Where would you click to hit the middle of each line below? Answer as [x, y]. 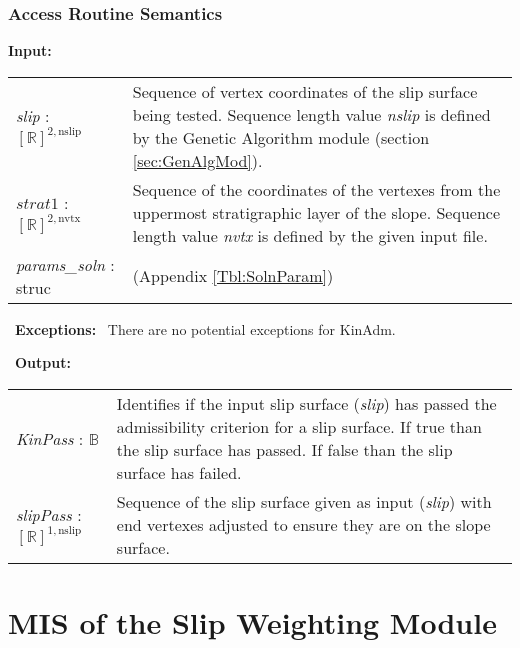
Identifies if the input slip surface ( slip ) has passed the [306, 403]
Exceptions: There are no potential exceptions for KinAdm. [205, 328]
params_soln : [65, 264]
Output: [43, 362]
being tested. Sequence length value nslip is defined [311, 114]
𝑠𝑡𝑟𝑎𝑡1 [37, 203]
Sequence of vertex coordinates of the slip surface [305, 91]
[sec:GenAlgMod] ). [197, 160]
